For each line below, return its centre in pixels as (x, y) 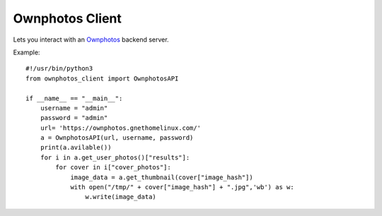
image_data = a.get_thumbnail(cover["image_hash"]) (162, 177)
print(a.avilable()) (76, 148)
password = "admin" (74, 118)
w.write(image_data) (121, 197)
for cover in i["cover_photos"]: (113, 167)
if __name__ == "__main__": (74, 98)
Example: (27, 52)
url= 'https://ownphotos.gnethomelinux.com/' (121, 128)
